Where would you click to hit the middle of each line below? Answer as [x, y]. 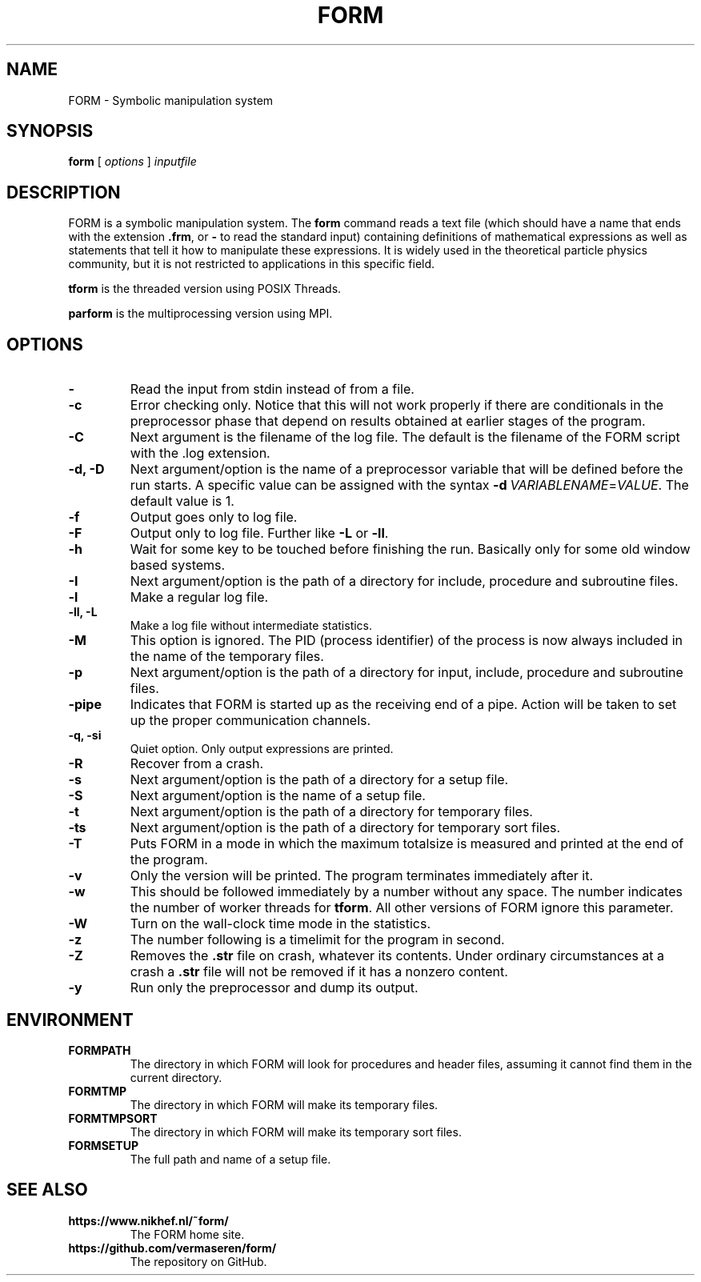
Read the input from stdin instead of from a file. [272, 389]
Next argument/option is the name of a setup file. [278, 796]
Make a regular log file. [199, 597]
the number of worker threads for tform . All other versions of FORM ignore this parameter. [402, 908]
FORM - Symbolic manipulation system [171, 100]
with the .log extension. [200, 453]
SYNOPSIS [50, 131]
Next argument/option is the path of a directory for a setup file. [319, 780]
